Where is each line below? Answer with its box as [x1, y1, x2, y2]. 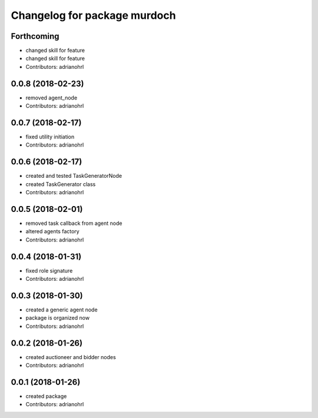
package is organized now [25, 314, 90, 321]
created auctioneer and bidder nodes [25, 353, 116, 360]
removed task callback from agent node [25, 220, 122, 227]
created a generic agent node [25, 306, 98, 313]
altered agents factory [25, 228, 79, 235]
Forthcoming [11, 31, 59, 41]
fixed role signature [25, 267, 73, 274]
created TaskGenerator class [25, 180, 96, 188]
